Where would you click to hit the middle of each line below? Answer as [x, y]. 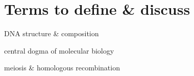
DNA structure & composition [52, 33]
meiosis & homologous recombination [62, 68]
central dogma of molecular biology [59, 50]
